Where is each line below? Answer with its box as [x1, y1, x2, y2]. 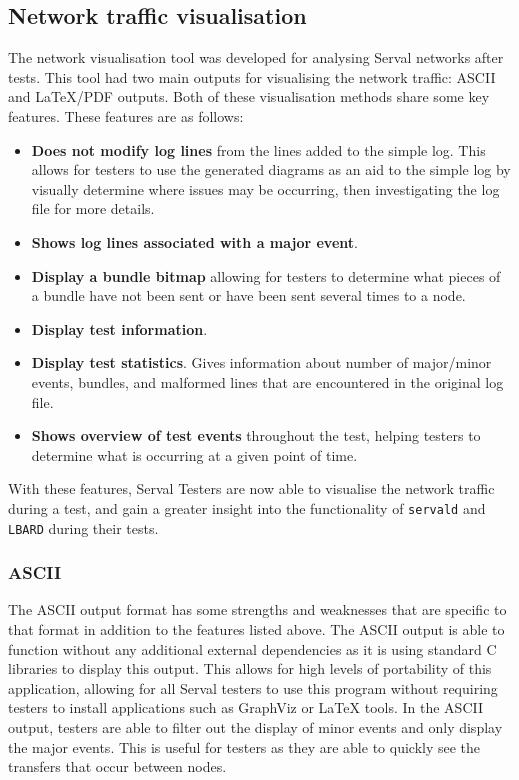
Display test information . [31, 318, 208, 339]
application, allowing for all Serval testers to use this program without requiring [8, 677, 498, 698]
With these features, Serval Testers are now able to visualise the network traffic [8, 478, 495, 499]
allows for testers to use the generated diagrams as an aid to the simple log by [31, 159, 511, 180]
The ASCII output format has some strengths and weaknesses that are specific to [8, 599, 507, 620]
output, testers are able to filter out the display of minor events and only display [8, 716, 503, 737]
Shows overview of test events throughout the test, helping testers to [31, 425, 481, 446]
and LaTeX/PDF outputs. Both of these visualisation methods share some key [8, 86, 490, 107]
